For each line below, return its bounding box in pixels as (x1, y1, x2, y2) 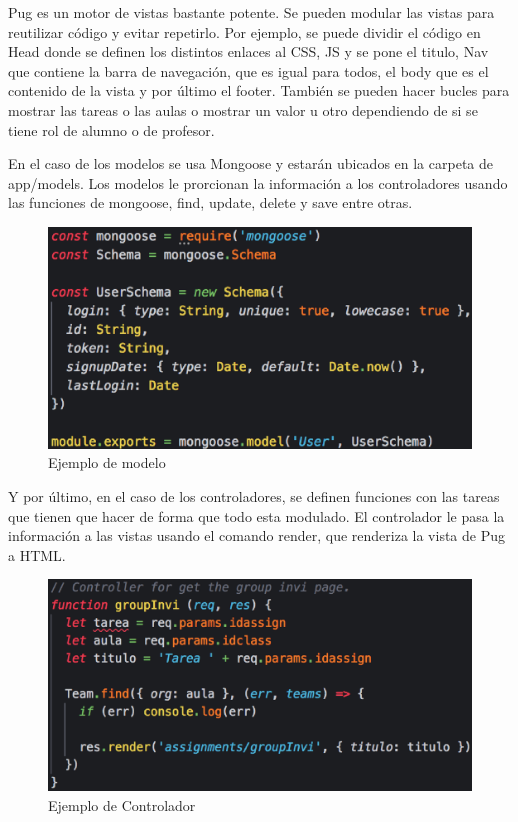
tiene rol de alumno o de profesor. (8, 119, 215, 140)
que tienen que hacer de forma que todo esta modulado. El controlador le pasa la (8, 505, 505, 526)
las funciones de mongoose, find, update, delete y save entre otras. (8, 192, 413, 213)
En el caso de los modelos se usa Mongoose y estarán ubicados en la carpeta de (8, 153, 493, 174)
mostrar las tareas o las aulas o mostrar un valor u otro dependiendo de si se (8, 99, 478, 120)
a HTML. (8, 544, 66, 565)
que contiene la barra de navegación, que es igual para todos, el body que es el (8, 60, 489, 81)
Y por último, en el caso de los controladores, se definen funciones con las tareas (8, 486, 500, 507)
